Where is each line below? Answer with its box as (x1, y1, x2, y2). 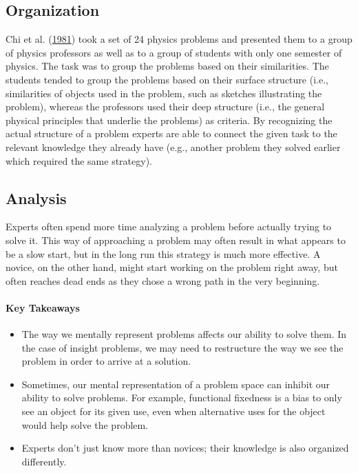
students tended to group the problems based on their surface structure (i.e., (6, 72, 328, 86)
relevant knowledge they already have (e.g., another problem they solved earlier (6, 139, 341, 154)
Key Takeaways (6, 300, 80, 314)
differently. (21, 454, 67, 468)
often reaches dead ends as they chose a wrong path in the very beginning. (6, 273, 320, 288)
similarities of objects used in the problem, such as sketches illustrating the (6, 85, 322, 100)
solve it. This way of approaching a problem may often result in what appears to (6, 232, 346, 247)
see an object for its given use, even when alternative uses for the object (21, 404, 326, 419)
